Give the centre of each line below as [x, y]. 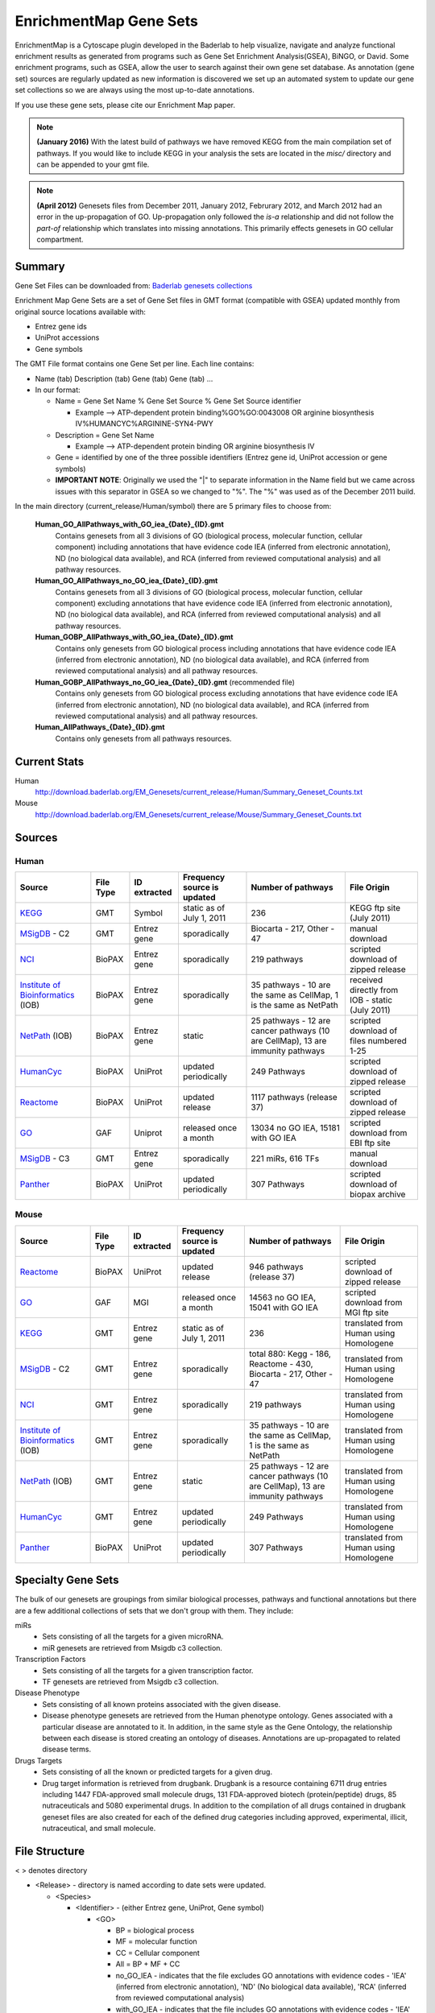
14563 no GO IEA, [282, 1297]
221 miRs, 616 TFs [285, 1158]
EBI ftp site [370, 1143]
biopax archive [377, 1194]
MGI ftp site [367, 1312]
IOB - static [371, 1000]
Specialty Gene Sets [67, 1580]
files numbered [378, 1041]
